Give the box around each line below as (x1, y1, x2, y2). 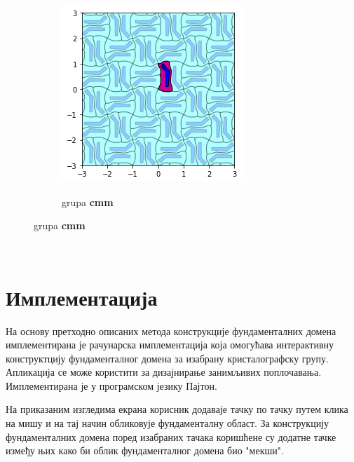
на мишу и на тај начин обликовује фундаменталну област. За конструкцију (6, 416, 329, 430)
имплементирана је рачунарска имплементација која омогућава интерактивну (6, 337, 334, 352)
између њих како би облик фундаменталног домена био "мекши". (6, 443, 284, 458)
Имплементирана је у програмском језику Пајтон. (6, 378, 217, 393)
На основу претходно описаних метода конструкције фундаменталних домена (6, 323, 336, 338)
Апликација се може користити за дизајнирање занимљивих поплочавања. (6, 365, 322, 379)
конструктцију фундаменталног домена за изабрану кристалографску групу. (6, 351, 329, 365)
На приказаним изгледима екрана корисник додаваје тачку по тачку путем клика (6, 402, 348, 416)
